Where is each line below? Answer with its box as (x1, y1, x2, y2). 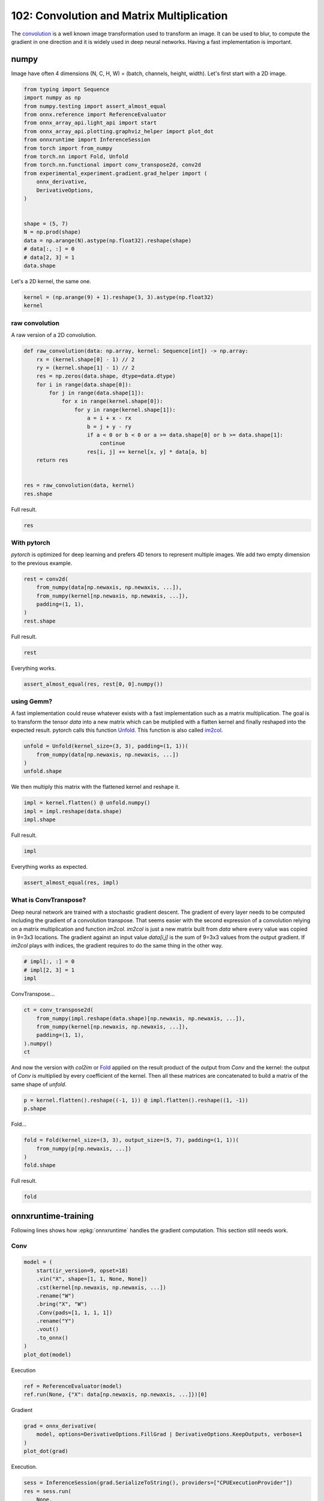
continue (99, 440, 125, 447)
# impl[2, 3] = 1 (23, 967, 75, 973)
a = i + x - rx (87, 415, 132, 421)
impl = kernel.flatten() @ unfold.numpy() (23, 799, 151, 806)
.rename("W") (36, 1292, 75, 1299)
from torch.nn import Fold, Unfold (23, 153, 128, 160)
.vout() (36, 1326, 59, 1333)
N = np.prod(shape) (23, 229, 81, 235)
